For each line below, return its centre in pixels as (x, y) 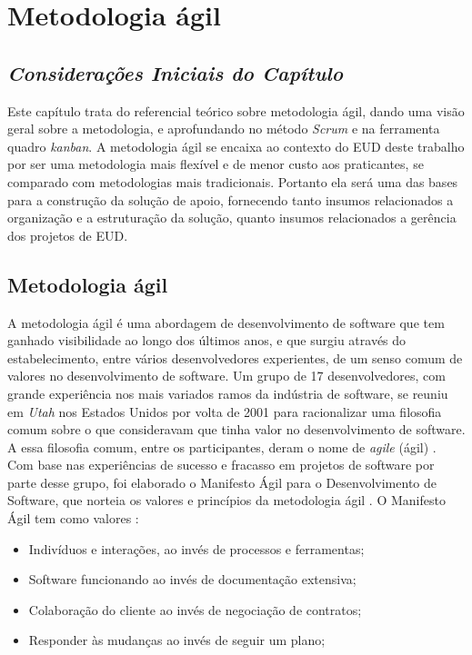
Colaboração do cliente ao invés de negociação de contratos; (195, 609)
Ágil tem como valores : (73, 518)
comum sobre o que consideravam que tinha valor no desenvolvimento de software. (236, 429)
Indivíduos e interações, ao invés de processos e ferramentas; (196, 548)
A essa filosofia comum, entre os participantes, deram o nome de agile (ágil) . (222, 447)
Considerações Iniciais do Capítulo (176, 72)
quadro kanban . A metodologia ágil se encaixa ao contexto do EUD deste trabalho (236, 146)
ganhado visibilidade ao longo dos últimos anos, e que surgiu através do (207, 340)
